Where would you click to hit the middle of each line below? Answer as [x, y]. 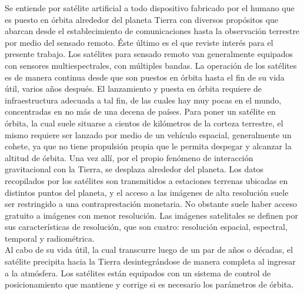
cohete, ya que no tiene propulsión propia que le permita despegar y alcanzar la [148, 146]
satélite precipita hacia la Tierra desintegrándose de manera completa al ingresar [150, 261]
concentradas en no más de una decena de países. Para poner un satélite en [140, 111]
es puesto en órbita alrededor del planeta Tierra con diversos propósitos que [142, 19]
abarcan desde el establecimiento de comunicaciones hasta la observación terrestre [152, 31]
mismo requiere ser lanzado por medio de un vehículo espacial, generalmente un [148, 134]
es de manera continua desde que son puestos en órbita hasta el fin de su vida [145, 77]
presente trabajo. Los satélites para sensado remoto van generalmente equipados [149, 54]
